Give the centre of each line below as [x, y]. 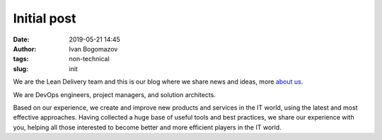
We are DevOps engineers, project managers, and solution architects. [114, 94]
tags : [21, 59]
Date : [21, 39]
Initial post [45, 18]
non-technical [89, 59]
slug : [21, 69]
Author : [25, 49]
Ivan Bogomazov [93, 49]
